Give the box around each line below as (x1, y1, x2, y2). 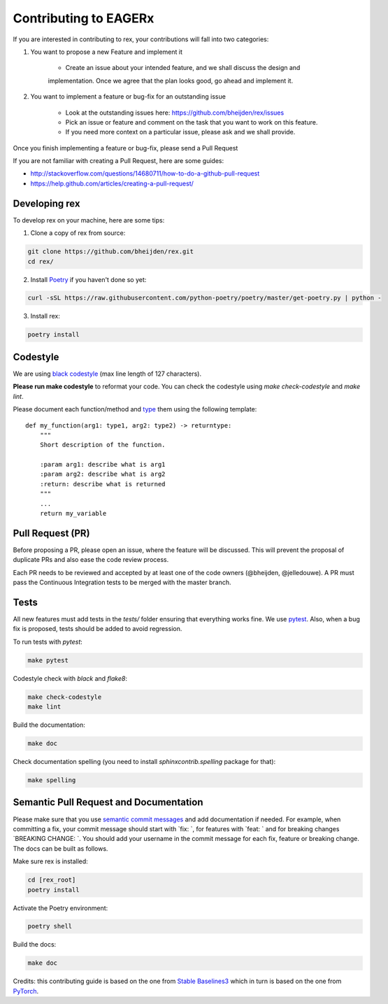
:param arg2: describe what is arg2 (39, 470, 166, 479)
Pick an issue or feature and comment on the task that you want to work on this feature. (65, 118, 318, 126)
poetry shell (27, 922, 73, 931)
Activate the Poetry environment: (13, 903, 108, 912)
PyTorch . (13, 987, 39, 995)
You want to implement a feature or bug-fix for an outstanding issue (30, 92, 227, 101)
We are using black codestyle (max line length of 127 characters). (13, 369, 202, 378)
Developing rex (13, 197, 80, 209)
